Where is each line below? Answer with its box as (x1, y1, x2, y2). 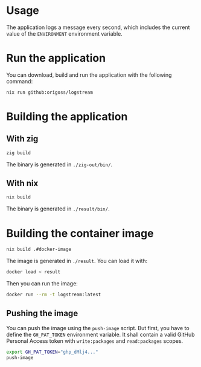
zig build (6, 149, 31, 156)
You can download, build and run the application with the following (6, 71, 172, 79)
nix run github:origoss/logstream (6, 89, 94, 96)
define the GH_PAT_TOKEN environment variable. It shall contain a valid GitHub (6, 331, 195, 338)
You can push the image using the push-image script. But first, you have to (6, 324, 190, 331)
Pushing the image (6, 308, 78, 319)
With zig (6, 134, 39, 144)
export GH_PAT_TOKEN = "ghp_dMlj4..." (6, 349, 98, 355)
